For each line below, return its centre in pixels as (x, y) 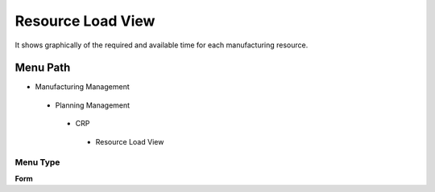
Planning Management (93, 105)
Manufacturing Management (82, 87)
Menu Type (37, 162)
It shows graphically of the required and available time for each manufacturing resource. (162, 45)
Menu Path (43, 68)
